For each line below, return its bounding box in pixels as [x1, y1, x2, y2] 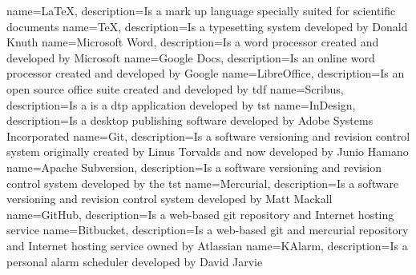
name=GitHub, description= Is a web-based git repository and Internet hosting [6, 205, 394, 222]
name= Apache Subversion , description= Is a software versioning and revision [6, 158, 382, 175]
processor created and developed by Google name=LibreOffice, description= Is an [6, 65, 405, 82]
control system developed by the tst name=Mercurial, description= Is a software [6, 174, 399, 191]
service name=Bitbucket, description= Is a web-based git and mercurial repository [6, 221, 409, 238]
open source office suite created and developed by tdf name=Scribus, [6, 80, 344, 97]
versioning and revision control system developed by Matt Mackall [6, 190, 333, 207]
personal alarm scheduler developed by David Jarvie [6, 253, 263, 269]
